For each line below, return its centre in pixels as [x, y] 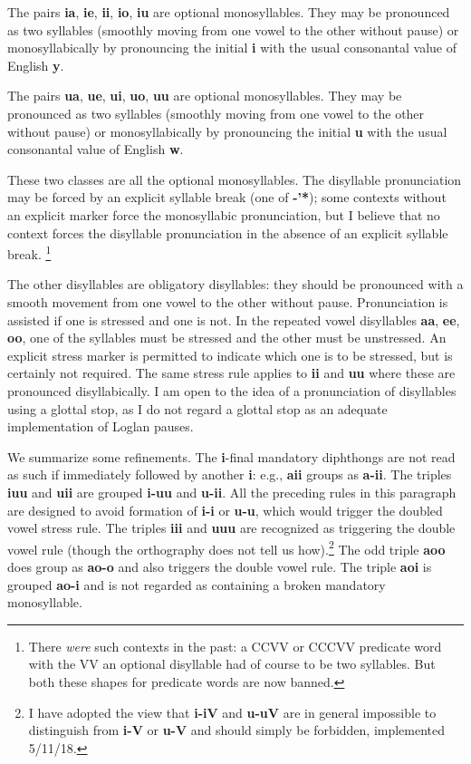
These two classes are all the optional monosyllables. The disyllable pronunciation [235, 179]
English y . [36, 65]
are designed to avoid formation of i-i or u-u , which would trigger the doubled [225, 510]
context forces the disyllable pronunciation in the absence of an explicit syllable [228, 232]
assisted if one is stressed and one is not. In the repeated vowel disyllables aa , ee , [234, 319]
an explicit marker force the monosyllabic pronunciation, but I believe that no [224, 214]
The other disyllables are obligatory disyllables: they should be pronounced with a [235, 284]
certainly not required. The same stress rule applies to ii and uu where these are [231, 373]
